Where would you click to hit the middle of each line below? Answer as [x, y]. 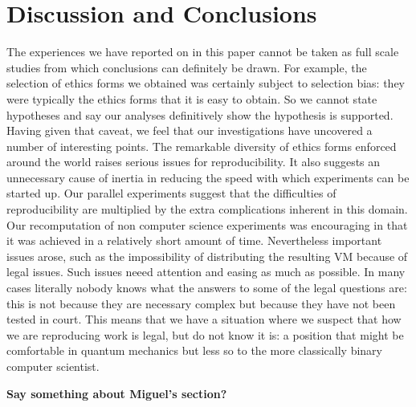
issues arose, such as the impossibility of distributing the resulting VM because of [207, 256]
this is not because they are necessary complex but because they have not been [201, 303]
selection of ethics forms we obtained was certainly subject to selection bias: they [206, 83]
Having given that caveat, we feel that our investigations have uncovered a [190, 130]
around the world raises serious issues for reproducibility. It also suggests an [194, 162]
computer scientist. [53, 366]
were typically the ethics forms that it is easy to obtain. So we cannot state [192, 98]
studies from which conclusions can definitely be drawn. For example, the [187, 67]
